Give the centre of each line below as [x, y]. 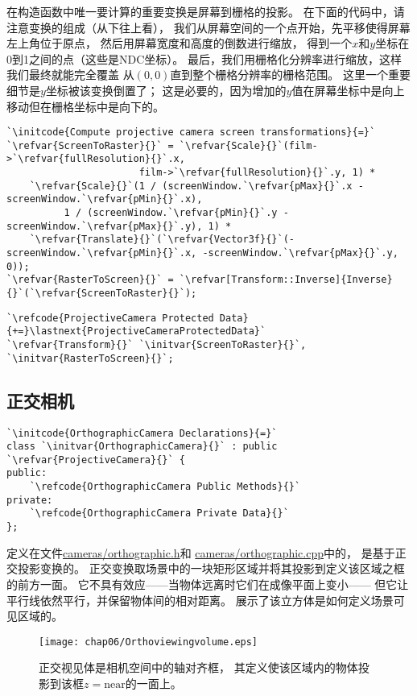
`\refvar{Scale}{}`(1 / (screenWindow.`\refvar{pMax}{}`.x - [196, 186]
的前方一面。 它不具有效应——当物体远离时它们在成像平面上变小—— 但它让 [208, 584]
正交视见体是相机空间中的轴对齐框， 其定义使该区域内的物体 [198, 667]
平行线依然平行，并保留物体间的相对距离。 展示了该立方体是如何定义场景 [200, 600]
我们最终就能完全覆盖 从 [70, 75]
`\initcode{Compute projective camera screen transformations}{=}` [191, 133]
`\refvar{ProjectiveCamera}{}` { [96, 460]
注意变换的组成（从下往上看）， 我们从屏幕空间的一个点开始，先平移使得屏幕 [208, 27]
